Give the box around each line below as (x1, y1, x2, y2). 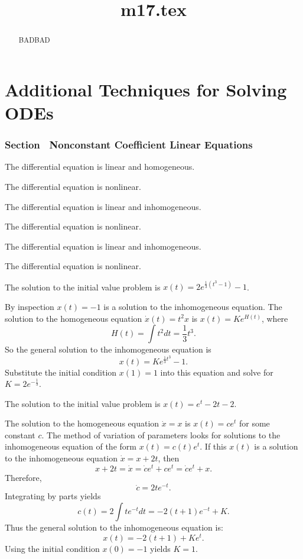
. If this (200, 440, 227, 453)
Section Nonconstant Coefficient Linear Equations (5, 137, 253, 152)
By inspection (5, 300, 54, 313)
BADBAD (18, 35, 50, 45)
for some (239, 417, 270, 429)
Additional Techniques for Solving (5, 77, 287, 101)
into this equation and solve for (160, 366, 273, 378)
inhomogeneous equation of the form (5, 440, 136, 453)
